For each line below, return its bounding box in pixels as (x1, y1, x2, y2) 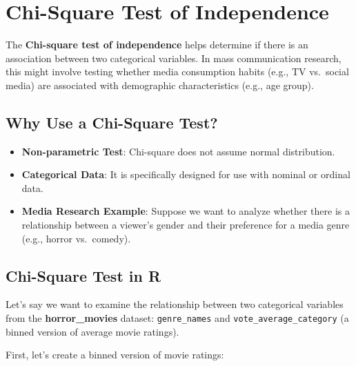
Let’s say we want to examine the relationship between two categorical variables (6, 297, 344, 311)
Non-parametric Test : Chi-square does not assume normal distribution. (21, 144, 335, 158)
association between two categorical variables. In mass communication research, (6, 50, 342, 65)
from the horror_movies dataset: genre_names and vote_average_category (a (6, 311, 349, 325)
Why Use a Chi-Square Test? (6, 111, 218, 133)
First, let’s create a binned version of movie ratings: (6, 347, 224, 362)
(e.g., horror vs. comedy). (21, 231, 131, 245)
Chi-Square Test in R (6, 264, 161, 286)
